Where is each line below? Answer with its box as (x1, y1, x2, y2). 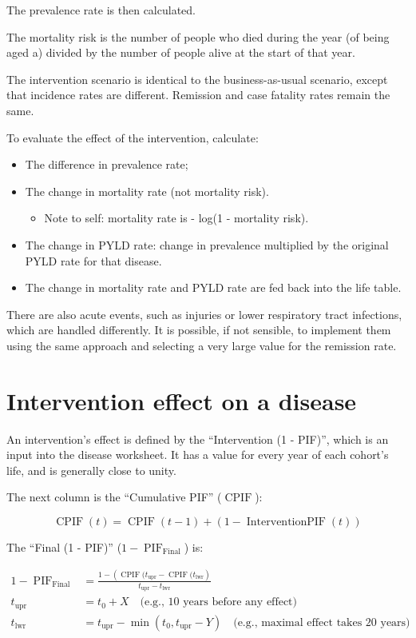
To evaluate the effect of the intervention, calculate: (6, 129, 259, 146)
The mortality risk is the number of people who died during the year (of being (6, 28, 390, 45)
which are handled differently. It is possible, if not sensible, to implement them (6, 321, 391, 338)
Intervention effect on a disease (6, 384, 357, 417)
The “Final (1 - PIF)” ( (6, 539, 122, 555)
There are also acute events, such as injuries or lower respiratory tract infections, (6, 305, 402, 322)
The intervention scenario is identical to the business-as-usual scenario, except (6, 70, 388, 87)
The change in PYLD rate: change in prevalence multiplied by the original (25, 236, 389, 253)
